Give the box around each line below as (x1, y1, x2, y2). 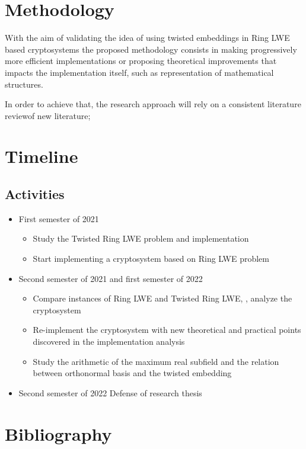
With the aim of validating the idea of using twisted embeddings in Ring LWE (5, 31, 290, 44)
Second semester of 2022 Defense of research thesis (18, 386, 202, 399)
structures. (5, 78, 43, 90)
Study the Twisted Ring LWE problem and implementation (33, 232, 249, 245)
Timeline (5, 144, 78, 168)
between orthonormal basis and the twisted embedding (33, 367, 232, 379)
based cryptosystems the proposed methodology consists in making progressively (5, 43, 297, 55)
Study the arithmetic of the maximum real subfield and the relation (33, 355, 279, 367)
